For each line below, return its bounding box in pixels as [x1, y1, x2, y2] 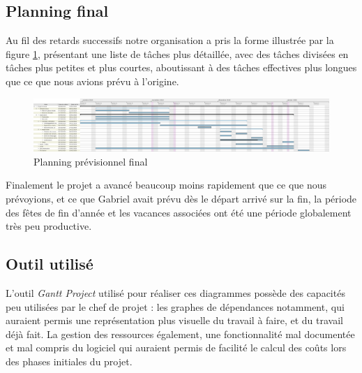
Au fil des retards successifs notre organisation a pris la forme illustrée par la [6, 33, 334, 47]
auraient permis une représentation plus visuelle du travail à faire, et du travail [6, 313, 343, 328]
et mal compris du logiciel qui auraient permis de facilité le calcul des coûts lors [6, 340, 347, 355]
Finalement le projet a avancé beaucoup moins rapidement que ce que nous [6, 177, 327, 192]
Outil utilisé [6, 253, 93, 275]
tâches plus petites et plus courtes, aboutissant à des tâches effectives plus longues [6, 60, 357, 75]
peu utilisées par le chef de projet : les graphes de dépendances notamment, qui [6, 299, 345, 314]
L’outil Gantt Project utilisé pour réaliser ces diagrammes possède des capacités [6, 285, 345, 300]
